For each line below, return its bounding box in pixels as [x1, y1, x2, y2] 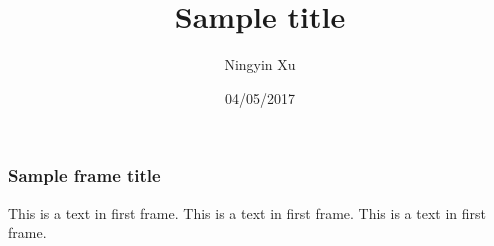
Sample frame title [8, 163, 161, 188]
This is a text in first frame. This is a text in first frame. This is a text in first [8, 202, 487, 223]
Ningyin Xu [224, 54, 296, 75]
